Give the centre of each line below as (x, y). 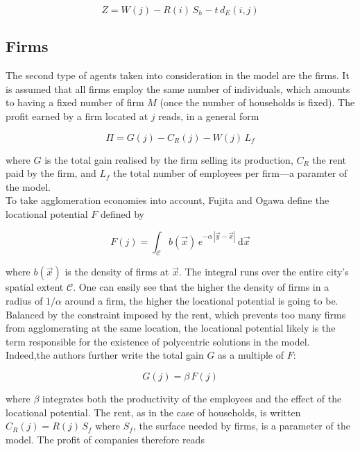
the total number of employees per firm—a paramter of (230, 173)
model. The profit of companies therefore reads (105, 439)
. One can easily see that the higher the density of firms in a (201, 287)
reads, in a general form (209, 116)
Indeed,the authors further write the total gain (105, 355)
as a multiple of (251, 355)
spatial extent (35, 287)
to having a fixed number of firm (75, 102)
